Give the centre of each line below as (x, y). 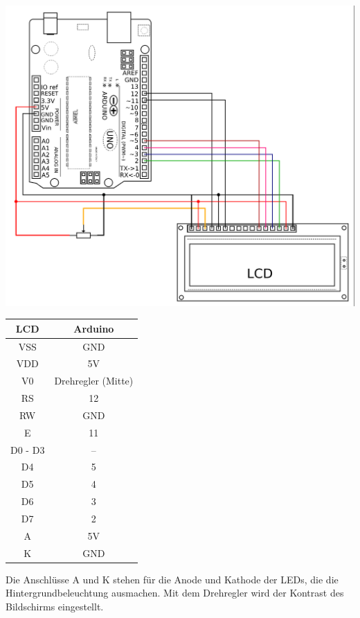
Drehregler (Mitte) (94, 381)
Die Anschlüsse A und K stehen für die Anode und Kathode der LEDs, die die (172, 579)
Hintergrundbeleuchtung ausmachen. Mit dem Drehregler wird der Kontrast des (175, 593)
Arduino (94, 328)
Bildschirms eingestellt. (55, 606)
